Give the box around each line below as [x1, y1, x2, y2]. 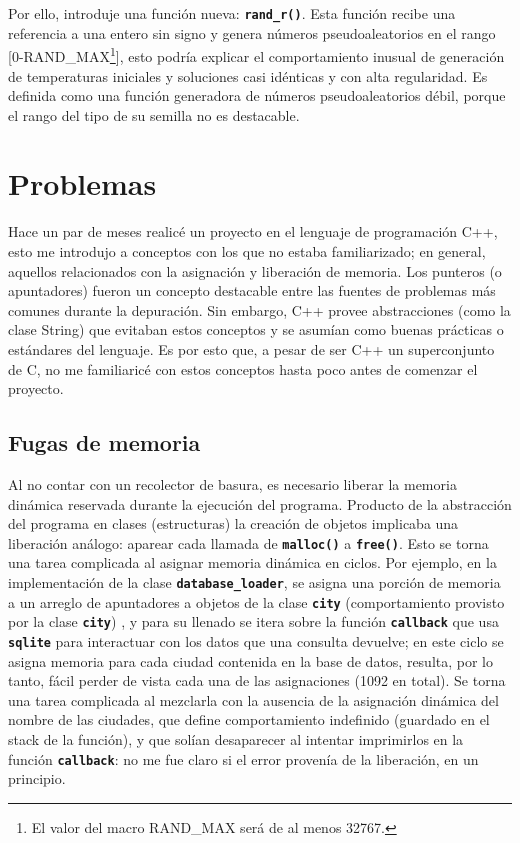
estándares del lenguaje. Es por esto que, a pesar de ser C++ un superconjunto [8, 338, 495, 359]
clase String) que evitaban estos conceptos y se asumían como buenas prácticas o [8, 319, 504, 340]
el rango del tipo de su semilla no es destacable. [8, 104, 300, 125]
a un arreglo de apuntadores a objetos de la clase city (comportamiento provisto [8, 591, 505, 612]
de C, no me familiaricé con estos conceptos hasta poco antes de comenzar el [8, 358, 478, 379]
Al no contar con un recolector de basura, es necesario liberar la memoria [8, 473, 457, 494]
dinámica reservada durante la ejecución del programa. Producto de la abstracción [8, 493, 512, 514]
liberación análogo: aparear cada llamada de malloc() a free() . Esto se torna [8, 532, 489, 553]
